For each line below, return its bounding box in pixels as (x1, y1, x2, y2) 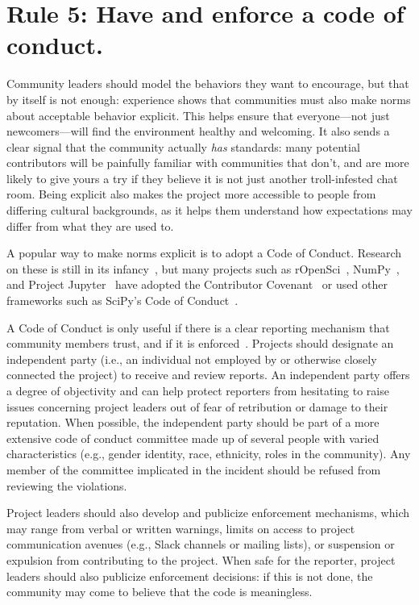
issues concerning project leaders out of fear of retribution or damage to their (6, 398, 388, 415)
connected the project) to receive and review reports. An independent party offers (6, 366, 410, 383)
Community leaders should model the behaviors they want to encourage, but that (6, 75, 409, 92)
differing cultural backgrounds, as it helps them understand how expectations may (6, 202, 413, 219)
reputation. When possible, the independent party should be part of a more (6, 414, 380, 431)
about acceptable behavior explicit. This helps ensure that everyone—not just (6, 106, 390, 123)
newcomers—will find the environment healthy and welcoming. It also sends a (6, 123, 390, 140)
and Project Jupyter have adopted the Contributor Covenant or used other (6, 276, 388, 293)
